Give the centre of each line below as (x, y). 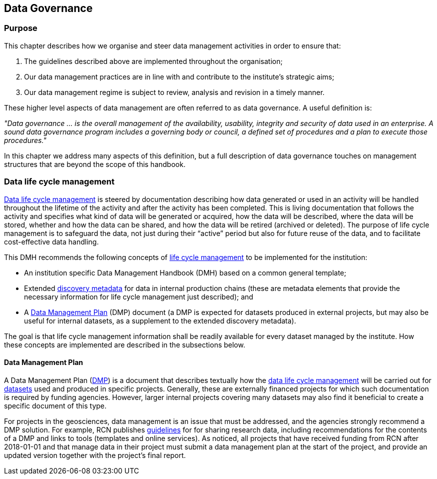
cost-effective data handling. (51, 241)
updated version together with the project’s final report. (95, 455)
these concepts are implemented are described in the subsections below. (125, 344)
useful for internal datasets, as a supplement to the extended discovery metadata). (160, 320)
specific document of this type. (55, 405)
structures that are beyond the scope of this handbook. (95, 164)
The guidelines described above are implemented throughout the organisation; (153, 61)
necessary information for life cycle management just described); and (139, 296)
